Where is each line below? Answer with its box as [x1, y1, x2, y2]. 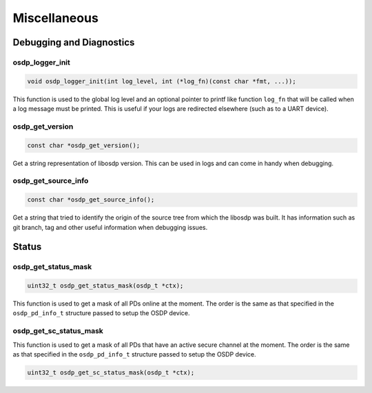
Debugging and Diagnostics [12, 36, 135, 48]
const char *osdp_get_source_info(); [27, 196, 155, 204]
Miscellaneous [12, 10, 99, 25]
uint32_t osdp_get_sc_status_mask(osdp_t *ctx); [27, 369, 195, 376]
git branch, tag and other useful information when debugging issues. [12, 223, 208, 231]
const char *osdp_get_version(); [27, 141, 141, 149]
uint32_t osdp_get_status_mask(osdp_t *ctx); [27, 282, 184, 290]
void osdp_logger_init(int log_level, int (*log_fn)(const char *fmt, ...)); [27, 77, 296, 85]
